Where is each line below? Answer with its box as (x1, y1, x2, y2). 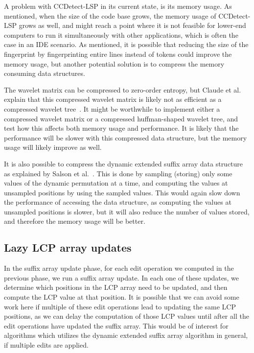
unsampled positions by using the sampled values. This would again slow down (4, 187, 240, 197)
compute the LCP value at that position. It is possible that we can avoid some (4, 292, 239, 302)
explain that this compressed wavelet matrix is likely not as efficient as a (4, 94, 222, 104)
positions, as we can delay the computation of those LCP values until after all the (4, 311, 249, 321)
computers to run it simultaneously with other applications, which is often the (4, 29, 238, 40)
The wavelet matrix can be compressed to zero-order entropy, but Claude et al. (4, 84, 241, 94)
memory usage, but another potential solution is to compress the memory (4, 58, 225, 69)
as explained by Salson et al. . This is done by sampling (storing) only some (4, 168, 232, 178)
